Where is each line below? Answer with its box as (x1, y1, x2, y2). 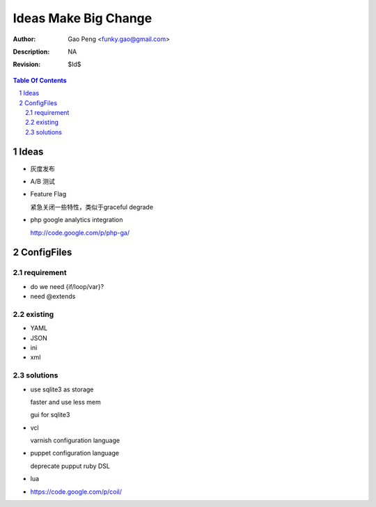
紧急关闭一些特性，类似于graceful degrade (30, 203, 153, 211)
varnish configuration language (30, 436, 120, 445)
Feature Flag (30, 190, 66, 198)
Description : (13, 47, 50, 56)
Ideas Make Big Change (13, 10, 152, 26)
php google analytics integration (30, 216, 123, 224)
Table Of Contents (13, 76, 67, 84)
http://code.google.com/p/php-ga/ (30, 228, 130, 237)
